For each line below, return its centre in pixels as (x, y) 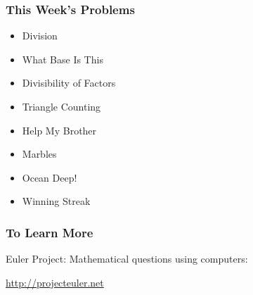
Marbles (39, 154)
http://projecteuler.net (55, 282)
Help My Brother (59, 130)
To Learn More (50, 232)
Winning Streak (56, 201)
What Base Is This (63, 59)
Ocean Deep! (50, 177)
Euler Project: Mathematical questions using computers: (127, 259)
